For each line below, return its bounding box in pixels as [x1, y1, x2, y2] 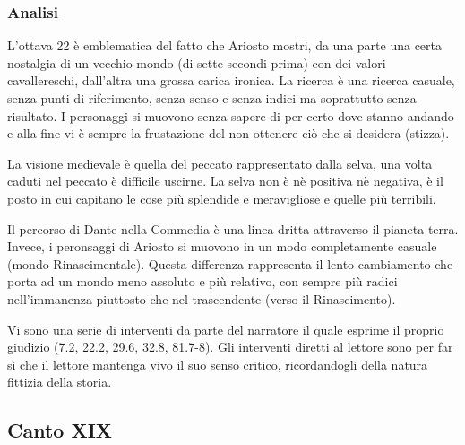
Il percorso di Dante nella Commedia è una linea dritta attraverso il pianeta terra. [7, 219, 459, 238]
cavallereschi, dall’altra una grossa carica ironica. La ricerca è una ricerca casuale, [7, 71, 455, 90]
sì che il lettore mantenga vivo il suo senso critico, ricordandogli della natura [7, 354, 428, 373]
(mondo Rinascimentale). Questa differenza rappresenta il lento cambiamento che [7, 254, 453, 273]
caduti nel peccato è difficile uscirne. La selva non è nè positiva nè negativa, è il [7, 171, 443, 190]
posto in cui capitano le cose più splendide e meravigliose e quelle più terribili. [7, 188, 436, 207]
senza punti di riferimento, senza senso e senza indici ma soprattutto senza [7, 89, 417, 107]
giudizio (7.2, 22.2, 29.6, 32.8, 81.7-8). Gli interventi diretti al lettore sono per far [7, 337, 453, 356]
